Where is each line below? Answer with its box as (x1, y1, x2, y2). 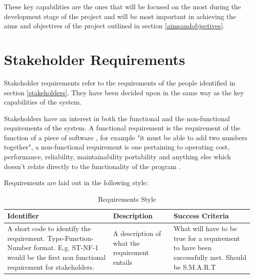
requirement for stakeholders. (7, 261, 95, 272)
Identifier (7, 211, 39, 221)
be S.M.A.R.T (173, 261, 216, 272)
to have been (173, 242, 212, 253)
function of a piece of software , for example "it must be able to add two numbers (4, 132, 248, 142)
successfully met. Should (173, 252, 247, 262)
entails (113, 257, 132, 267)
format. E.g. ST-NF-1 (34, 242, 99, 253)
